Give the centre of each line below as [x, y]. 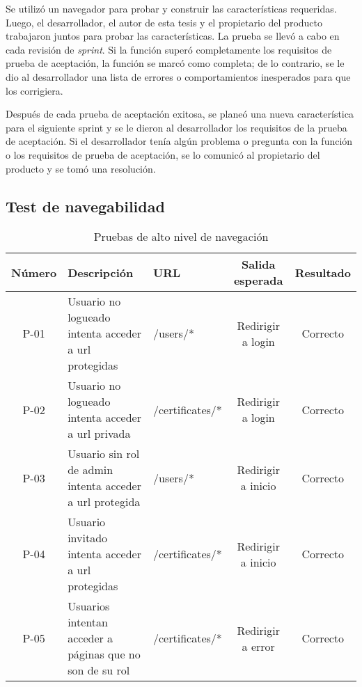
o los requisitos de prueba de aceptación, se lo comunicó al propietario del [163, 154]
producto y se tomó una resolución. [81, 168]
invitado [88, 538]
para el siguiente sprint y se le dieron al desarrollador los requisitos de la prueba [176, 127]
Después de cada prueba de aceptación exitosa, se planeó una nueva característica [180, 114]
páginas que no [104, 654]
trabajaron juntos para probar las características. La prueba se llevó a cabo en [173, 36]
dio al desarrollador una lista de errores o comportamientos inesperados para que [178, 76]
